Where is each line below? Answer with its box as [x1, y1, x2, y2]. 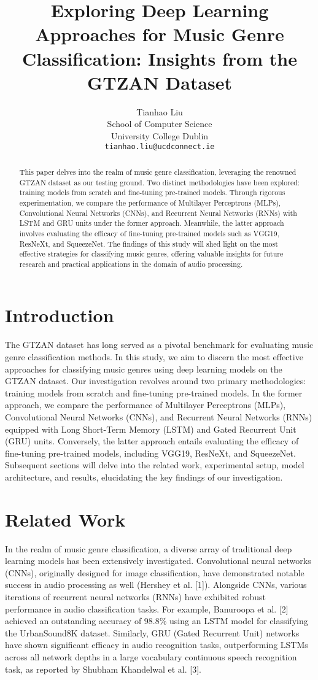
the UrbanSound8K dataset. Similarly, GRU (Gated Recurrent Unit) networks [5, 626, 300, 639]
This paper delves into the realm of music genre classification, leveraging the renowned [19, 166, 297, 177]
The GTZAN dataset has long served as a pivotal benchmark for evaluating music [5, 338, 314, 351]
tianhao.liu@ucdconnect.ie [104, 142, 215, 152]
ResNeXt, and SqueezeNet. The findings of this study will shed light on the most [19, 238, 278, 249]
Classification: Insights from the [22, 45, 297, 71]
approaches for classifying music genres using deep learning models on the [5, 362, 282, 375]
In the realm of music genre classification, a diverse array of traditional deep [5, 542, 292, 555]
